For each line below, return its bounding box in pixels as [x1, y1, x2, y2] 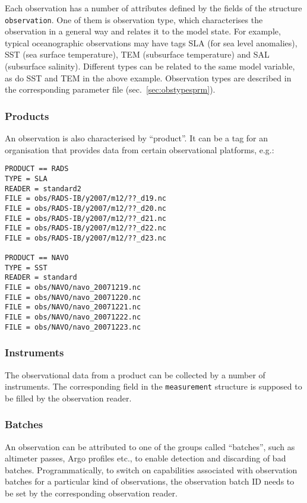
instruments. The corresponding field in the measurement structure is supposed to [5, 380, 302, 393]
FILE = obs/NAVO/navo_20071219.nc [5, 283, 141, 292]
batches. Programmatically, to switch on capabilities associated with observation [5, 463, 297, 476]
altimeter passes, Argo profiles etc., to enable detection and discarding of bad [5, 452, 286, 464]
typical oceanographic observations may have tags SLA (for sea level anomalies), [5, 36, 297, 49]
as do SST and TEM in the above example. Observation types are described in [5, 71, 292, 84]
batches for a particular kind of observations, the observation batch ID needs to [5, 475, 295, 488]
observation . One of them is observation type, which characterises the [5, 13, 263, 26]
